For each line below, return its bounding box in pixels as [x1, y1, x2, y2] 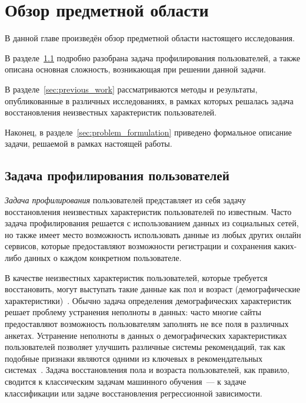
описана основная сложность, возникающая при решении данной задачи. [5, 63, 266, 75]
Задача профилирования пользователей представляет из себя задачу [5, 194, 246, 206]
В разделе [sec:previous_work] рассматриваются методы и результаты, [5, 82, 258, 95]
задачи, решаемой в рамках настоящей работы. [5, 137, 172, 150]
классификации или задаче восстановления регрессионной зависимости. [5, 387, 262, 399]
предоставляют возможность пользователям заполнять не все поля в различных [5, 318, 289, 330]
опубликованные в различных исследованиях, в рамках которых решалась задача [5, 94, 294, 107]
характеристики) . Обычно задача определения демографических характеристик [5, 294, 292, 306]
